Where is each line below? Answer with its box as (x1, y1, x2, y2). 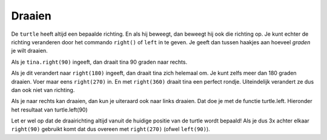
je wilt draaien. (11, 47, 48, 55)
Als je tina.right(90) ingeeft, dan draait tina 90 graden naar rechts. (11, 58, 188, 65)
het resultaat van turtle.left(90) (11, 106, 88, 113)
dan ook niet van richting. (11, 86, 75, 93)
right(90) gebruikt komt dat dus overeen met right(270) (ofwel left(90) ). (11, 125, 210, 133)
